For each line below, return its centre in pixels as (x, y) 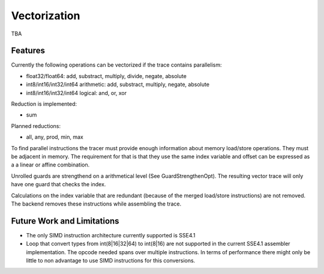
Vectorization (46, 16)
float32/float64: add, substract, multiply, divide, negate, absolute (106, 76)
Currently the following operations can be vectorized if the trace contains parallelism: (116, 65)
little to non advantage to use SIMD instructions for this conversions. (111, 260)
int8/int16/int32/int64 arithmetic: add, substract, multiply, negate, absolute (118, 85)
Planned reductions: (36, 126)
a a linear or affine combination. (50, 165)
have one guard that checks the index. (58, 184)
